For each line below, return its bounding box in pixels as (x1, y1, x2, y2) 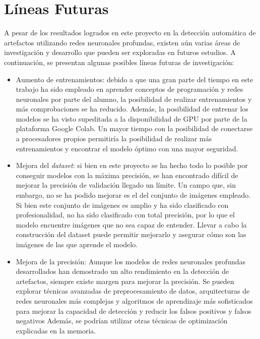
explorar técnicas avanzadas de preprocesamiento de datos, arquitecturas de (16, 286, 250, 296)
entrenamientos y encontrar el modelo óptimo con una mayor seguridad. (16, 143, 238, 153)
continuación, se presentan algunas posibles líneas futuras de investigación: (4, 56, 234, 67)
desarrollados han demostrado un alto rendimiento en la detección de (16, 266, 229, 276)
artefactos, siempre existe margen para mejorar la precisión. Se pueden (16, 275, 234, 286)
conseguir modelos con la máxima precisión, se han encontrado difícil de (16, 169, 238, 180)
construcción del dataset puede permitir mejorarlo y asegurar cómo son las (16, 229, 246, 240)
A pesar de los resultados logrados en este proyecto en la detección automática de (4, 27, 256, 38)
